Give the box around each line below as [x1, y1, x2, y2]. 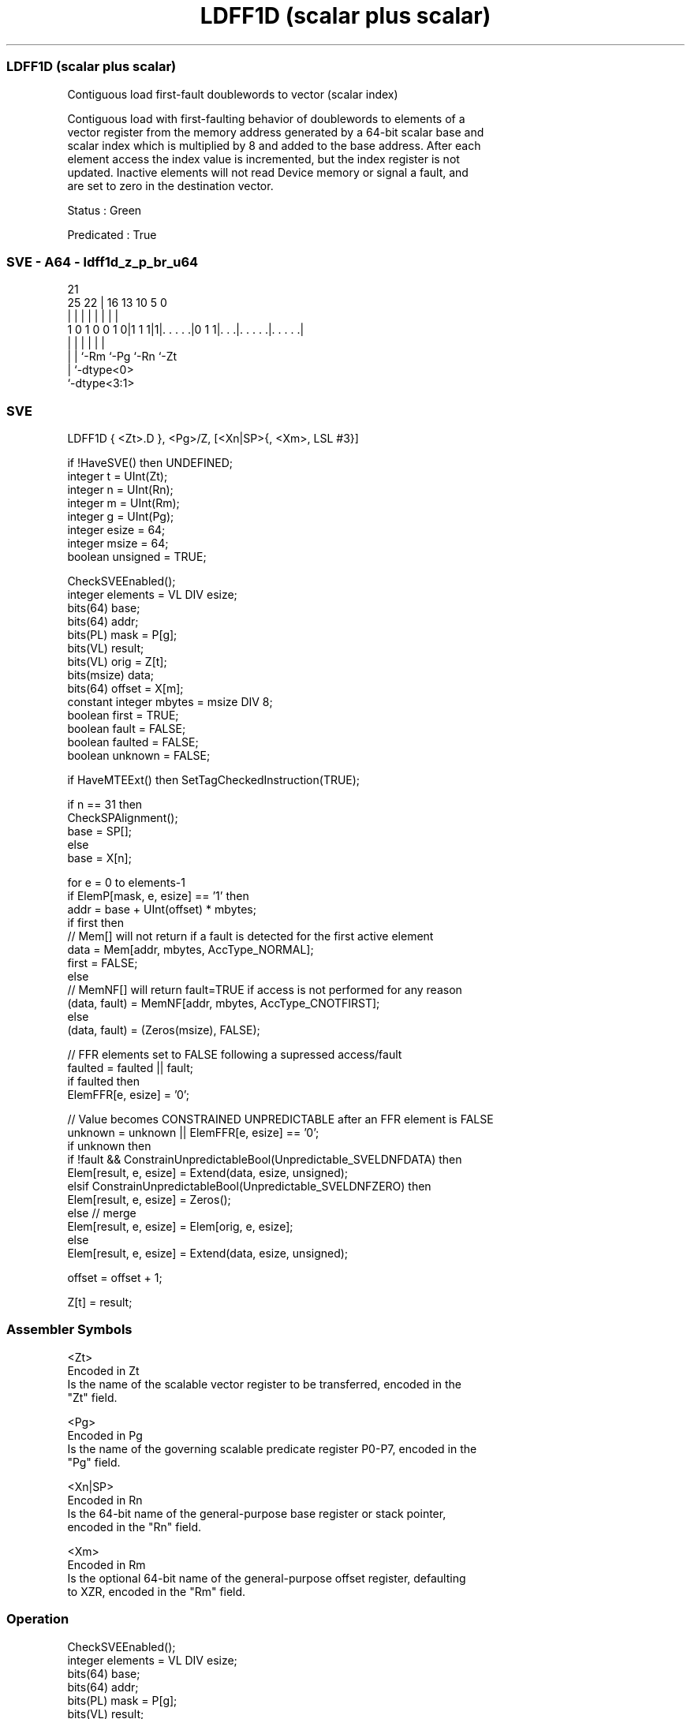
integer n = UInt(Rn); [67, 483, 174, 496]
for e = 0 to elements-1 [67, 876, 185, 889]
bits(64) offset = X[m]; [67, 682, 184, 695]
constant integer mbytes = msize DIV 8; [67, 695, 273, 708]
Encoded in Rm [67, 1557, 146, 1571]
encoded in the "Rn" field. [67, 1519, 202, 1534]
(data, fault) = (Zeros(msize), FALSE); [67, 1023, 260, 1037]
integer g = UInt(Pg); [67, 510, 174, 523]
